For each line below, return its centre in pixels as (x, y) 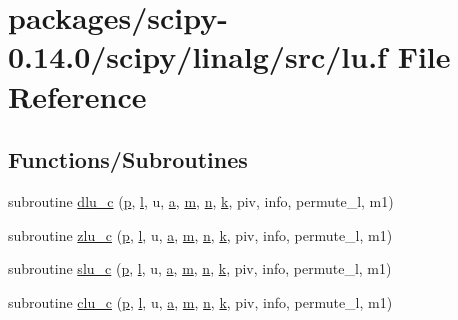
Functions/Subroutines (128, 159)
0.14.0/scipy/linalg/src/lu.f (197, 56)
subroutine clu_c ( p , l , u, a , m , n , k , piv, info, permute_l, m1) (200, 301)
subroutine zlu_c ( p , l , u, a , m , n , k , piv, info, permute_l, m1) (200, 234)
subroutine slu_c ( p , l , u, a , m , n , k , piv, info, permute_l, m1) (200, 268)
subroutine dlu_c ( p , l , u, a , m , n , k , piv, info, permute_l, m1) (201, 200)
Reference (77, 95)
